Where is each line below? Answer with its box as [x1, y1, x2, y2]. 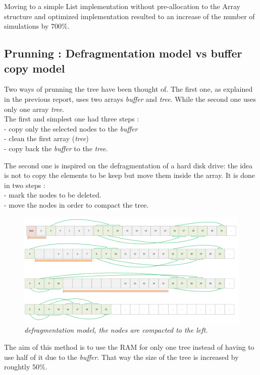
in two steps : [4, 179, 45, 190]
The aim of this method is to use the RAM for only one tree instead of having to [4, 341, 254, 352]
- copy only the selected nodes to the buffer [4, 123, 138, 134]
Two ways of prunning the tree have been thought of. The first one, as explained [4, 84, 253, 94]
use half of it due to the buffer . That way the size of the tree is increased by [4, 351, 239, 362]
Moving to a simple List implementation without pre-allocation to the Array [4, 1, 240, 11]
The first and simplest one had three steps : [4, 113, 139, 124]
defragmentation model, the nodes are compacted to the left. [24, 325, 208, 335]
